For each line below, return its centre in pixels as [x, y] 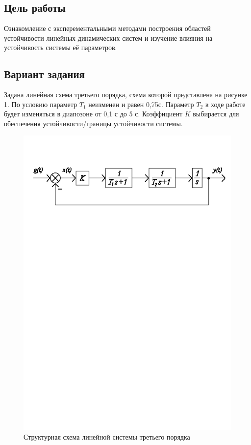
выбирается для [216, 114]
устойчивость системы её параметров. [61, 47]
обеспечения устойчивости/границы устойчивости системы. [93, 123]
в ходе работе [225, 104]
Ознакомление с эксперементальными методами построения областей [107, 28]
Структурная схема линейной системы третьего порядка [107, 437]
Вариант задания [44, 74]
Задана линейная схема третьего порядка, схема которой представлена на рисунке [126, 95]
